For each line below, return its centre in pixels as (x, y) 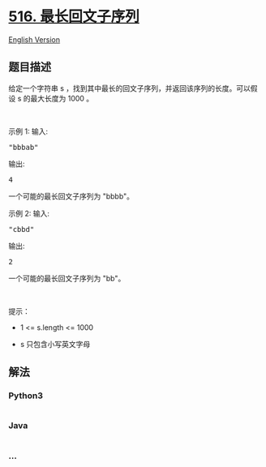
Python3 (26, 396)
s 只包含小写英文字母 (55, 344)
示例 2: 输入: (29, 213)
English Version (34, 39)
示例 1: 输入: (28, 131)
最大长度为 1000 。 (62, 98)
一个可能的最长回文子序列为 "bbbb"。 (71, 196)
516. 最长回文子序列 (74, 17)
